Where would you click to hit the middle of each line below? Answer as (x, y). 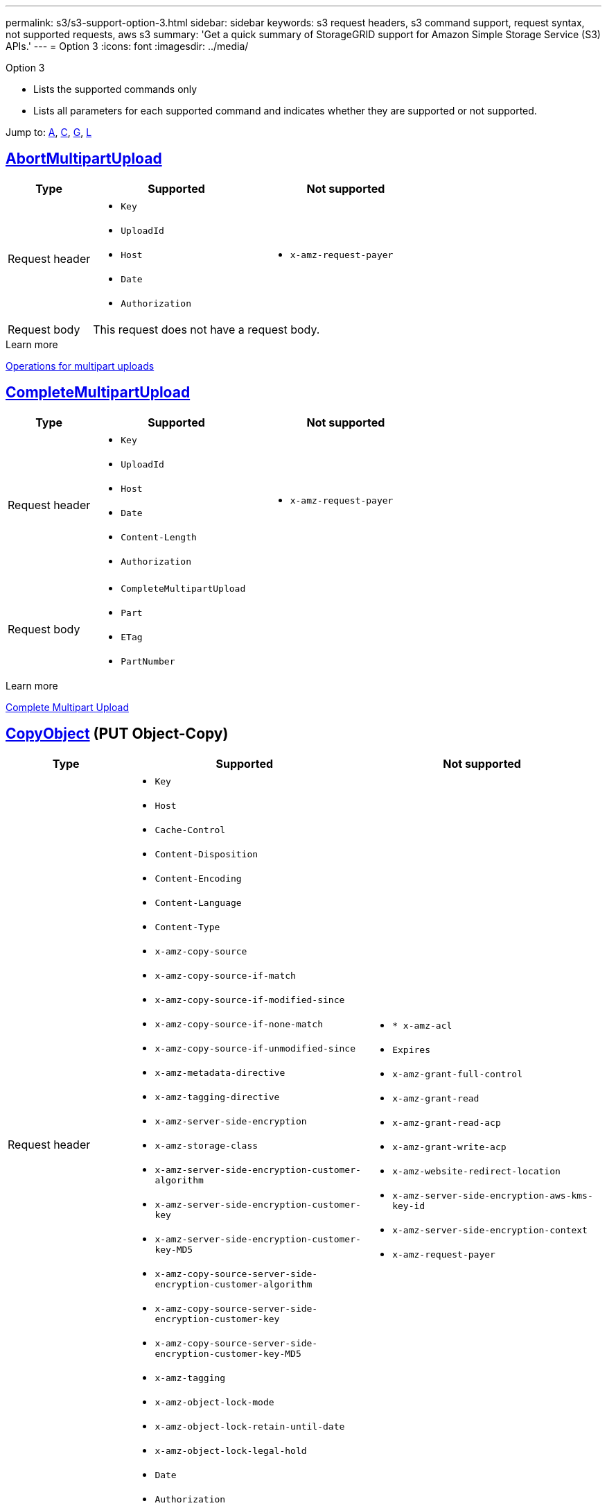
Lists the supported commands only (115, 89)
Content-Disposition (206, 854)
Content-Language (198, 902)
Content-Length (159, 537)
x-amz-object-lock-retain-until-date (250, 1426)
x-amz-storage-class (206, 1145)
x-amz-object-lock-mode (214, 1402)
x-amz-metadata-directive (220, 1072)
